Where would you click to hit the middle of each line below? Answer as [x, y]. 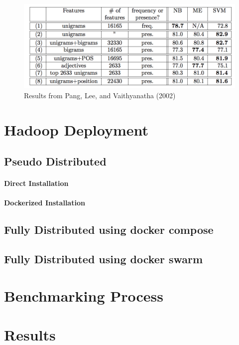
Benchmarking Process [84, 295]
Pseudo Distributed [55, 161]
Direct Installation [36, 183]
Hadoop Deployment [76, 129]
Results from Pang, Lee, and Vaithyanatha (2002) [100, 95]
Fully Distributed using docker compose [109, 230]
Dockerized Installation [45, 203]
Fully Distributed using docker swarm [104, 259]
